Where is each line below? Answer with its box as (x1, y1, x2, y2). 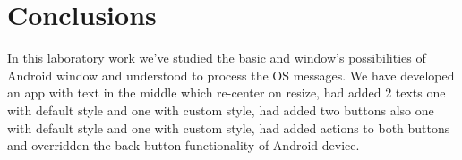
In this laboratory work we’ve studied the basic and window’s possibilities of (7, 48, 426, 67)
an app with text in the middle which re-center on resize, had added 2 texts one (7, 83, 446, 102)
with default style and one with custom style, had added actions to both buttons (7, 118, 450, 137)
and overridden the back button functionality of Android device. (7, 136, 360, 155)
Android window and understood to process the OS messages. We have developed (7, 65, 455, 84)
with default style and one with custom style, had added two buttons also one (7, 100, 434, 119)
